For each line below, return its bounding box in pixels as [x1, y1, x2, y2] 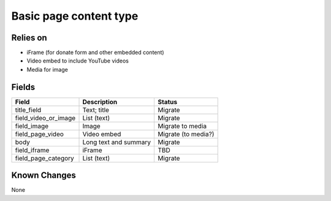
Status [158, 97, 178, 106]
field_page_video [15, 129, 64, 138]
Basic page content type [11, 9, 139, 23]
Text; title [82, 105, 110, 114]
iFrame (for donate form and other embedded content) [26, 49, 165, 56]
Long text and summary [82, 138, 151, 146]
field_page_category [15, 154, 75, 162]
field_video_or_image [15, 113, 76, 122]
